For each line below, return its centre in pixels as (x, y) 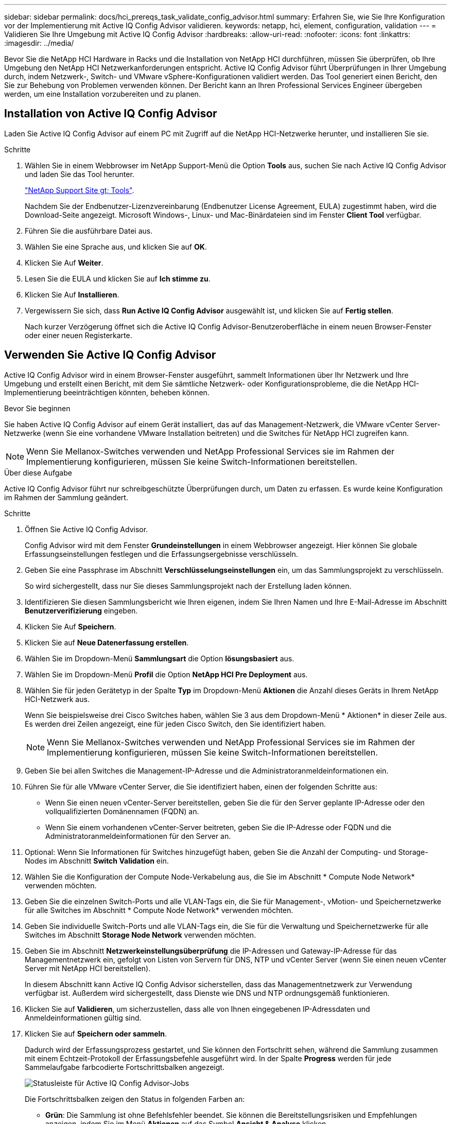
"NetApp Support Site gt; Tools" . (80, 190)
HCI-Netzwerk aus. (57, 699)
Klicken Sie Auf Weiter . (64, 262)
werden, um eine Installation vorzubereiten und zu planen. (102, 94)
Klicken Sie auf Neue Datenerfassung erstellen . (107, 642)
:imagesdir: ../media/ (39, 43)
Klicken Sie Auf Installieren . (72, 294)
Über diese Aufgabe (38, 472)
